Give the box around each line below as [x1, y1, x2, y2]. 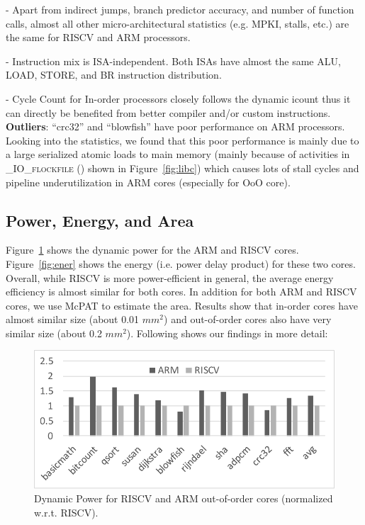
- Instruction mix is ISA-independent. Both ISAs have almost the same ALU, [6, 53, 341, 68]
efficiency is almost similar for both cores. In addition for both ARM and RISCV [6, 284, 357, 299]
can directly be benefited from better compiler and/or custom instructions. [6, 105, 331, 120]
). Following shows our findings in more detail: [126, 325, 328, 340]
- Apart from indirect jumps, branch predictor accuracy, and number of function [6, 2, 354, 16]
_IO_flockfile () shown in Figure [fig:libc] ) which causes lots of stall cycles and [6, 160, 359, 175]
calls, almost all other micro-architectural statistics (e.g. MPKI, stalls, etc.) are [6, 16, 349, 30]
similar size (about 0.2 [6, 325, 102, 340]
